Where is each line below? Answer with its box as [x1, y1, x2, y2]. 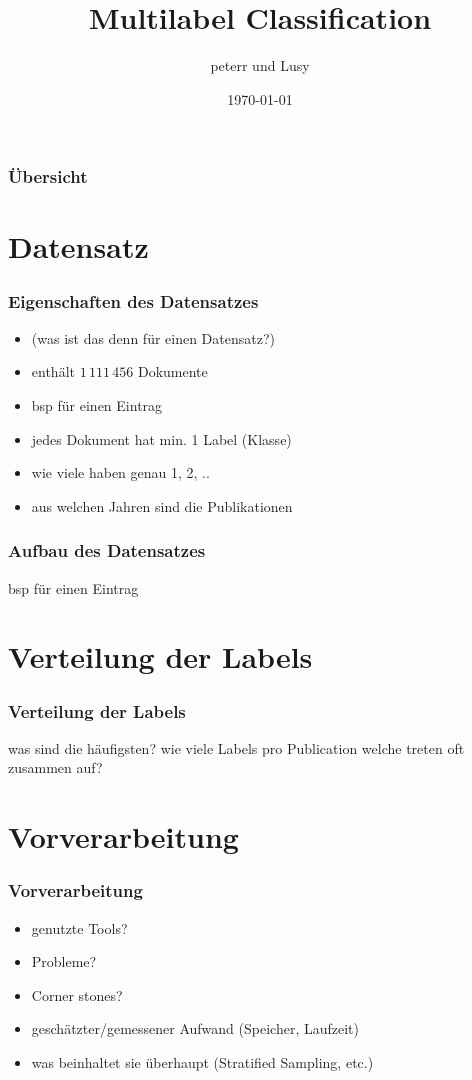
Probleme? [31, 951, 97, 972]
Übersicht [8, 164, 88, 189]
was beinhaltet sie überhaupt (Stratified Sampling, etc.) [31, 1051, 374, 1072]
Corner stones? [31, 984, 123, 1005]
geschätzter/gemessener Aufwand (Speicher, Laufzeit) [31, 1018, 359, 1039]
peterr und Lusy [210, 55, 310, 76]
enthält [31, 361, 75, 382]
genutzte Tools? [31, 917, 128, 938]
